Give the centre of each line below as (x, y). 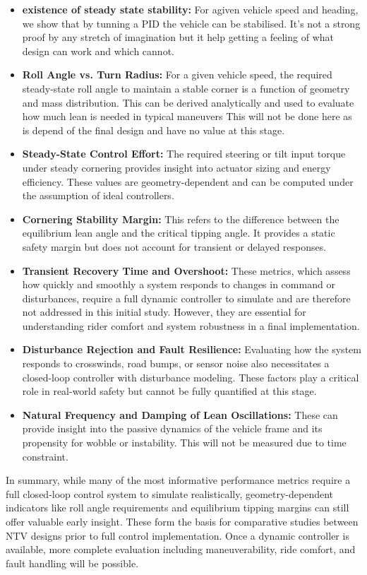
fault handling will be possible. (72, 563)
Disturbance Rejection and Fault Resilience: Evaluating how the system (192, 349)
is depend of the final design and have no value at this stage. (154, 130)
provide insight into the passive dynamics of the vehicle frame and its (172, 428)
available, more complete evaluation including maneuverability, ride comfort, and (181, 549)
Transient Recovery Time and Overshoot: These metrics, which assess (186, 270)
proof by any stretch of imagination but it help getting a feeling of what (178, 37)
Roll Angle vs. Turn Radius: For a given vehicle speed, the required (177, 75)
